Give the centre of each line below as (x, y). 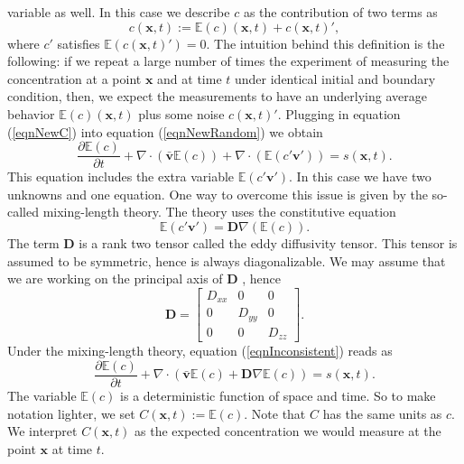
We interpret (42, 431)
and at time (190, 78)
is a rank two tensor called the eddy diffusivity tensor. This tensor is (268, 243)
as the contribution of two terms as (340, 12)
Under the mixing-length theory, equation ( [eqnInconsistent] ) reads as (200, 351)
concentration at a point (74, 78)
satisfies (79, 43)
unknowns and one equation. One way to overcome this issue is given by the (218, 194)
